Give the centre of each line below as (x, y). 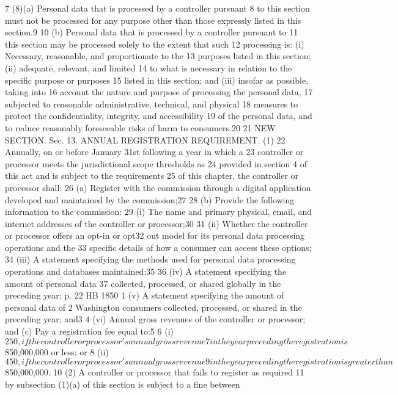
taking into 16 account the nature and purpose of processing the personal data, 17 (159, 92)
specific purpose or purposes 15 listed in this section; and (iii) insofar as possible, (157, 80)
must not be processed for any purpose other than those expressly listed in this (153, 20)
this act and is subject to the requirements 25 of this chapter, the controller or (152, 176)
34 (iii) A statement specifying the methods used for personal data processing (150, 259)
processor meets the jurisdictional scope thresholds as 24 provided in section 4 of (156, 163)
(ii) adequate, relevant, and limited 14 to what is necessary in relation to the (149, 67)
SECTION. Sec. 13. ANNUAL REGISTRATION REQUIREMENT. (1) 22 (145, 140)
